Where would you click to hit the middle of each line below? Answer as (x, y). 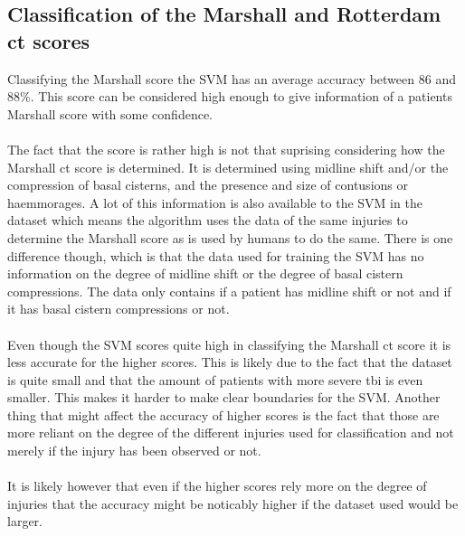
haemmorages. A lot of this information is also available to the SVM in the (215, 202)
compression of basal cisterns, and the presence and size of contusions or (208, 185)
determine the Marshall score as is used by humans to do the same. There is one (230, 237)
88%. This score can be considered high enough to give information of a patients (230, 96)
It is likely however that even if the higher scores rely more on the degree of (217, 486)
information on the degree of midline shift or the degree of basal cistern (205, 273)
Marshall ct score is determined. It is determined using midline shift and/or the (228, 167)
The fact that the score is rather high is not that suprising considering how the (226, 149)
